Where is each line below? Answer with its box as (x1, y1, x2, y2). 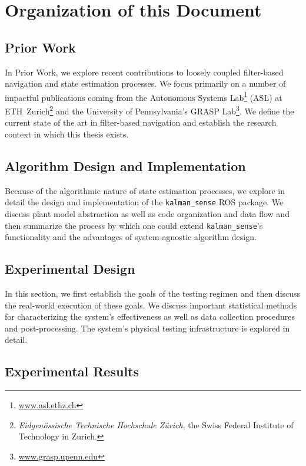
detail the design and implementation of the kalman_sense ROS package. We (5, 196, 284, 208)
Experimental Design (5, 260, 135, 278)
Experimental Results (5, 362, 139, 380)
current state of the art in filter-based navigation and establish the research (5, 116, 277, 129)
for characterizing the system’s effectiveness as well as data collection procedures (5, 310, 295, 323)
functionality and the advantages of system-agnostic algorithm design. (5, 231, 257, 243)
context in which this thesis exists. (5, 127, 129, 140)
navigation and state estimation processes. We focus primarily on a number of (5, 77, 286, 90)
